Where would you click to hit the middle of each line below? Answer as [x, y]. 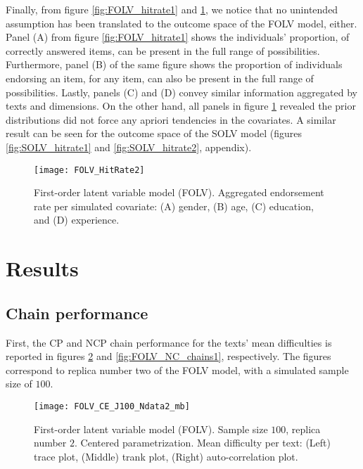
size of [19, 384]
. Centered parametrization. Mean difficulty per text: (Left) [203, 443]
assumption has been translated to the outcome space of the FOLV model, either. [181, 23]
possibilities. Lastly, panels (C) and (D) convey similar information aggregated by [181, 92]
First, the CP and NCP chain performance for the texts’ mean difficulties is [169, 342]
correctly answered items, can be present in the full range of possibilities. [163, 50]
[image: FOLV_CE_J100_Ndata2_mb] [112, 406]
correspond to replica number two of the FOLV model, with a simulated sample [177, 370]
